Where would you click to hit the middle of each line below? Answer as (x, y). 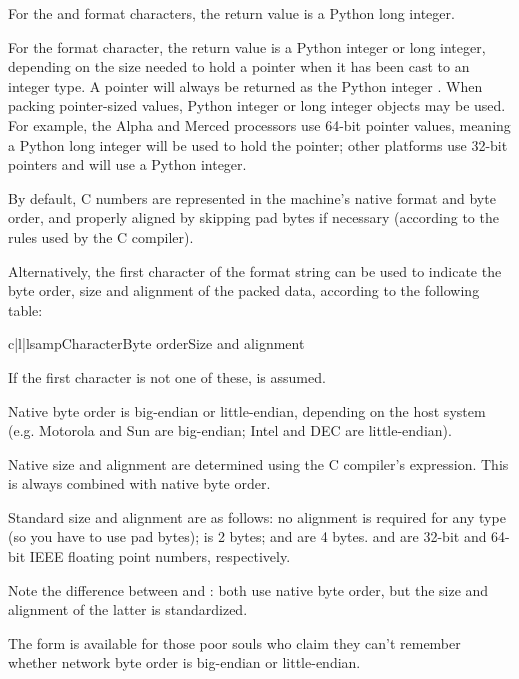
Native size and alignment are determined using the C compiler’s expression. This (258, 463)
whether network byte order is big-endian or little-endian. (184, 662)
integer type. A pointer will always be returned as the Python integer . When (245, 85)
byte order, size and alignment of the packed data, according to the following (244, 290)
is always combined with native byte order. (139, 483)
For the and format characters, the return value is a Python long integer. (231, 13)
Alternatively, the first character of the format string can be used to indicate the (255, 270)
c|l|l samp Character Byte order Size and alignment (156, 343)
